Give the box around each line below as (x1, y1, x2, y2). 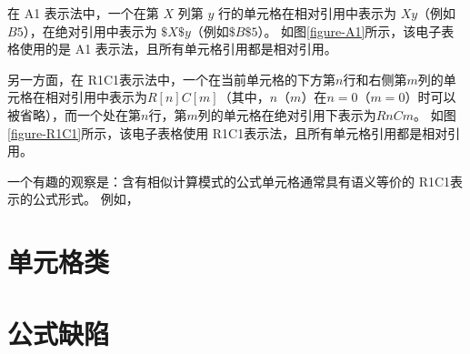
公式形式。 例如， (32, 189, 139, 208)
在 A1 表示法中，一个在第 (7, 4, 159, 22)
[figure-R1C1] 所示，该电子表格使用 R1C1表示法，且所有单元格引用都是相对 (7, 123, 448, 142)
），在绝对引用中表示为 (23, 21, 157, 40)
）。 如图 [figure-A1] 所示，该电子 (257, 21, 442, 40)
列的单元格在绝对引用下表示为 (197, 105, 376, 124)
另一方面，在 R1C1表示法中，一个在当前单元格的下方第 (7, 69, 336, 88)
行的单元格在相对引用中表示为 (217, 4, 396, 22)
